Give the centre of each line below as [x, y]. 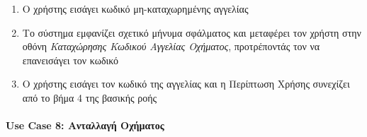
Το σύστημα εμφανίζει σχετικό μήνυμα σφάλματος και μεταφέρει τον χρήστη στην [192, 32]
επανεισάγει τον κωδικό [70, 60]
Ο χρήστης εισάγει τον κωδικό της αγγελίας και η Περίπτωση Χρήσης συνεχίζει [186, 84]
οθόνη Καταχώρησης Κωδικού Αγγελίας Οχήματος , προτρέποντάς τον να [171, 46]
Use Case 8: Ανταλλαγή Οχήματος [85, 125]
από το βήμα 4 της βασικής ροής [90, 97]
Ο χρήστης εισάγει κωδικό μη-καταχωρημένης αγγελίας [135, 8]
